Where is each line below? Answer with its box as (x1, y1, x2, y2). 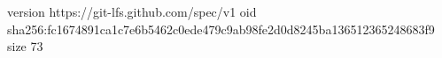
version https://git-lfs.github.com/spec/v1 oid (7, 3, 257, 20)
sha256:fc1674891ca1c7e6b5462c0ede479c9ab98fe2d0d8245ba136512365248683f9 (7, 19, 435, 38)
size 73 (7, 37, 43, 55)
